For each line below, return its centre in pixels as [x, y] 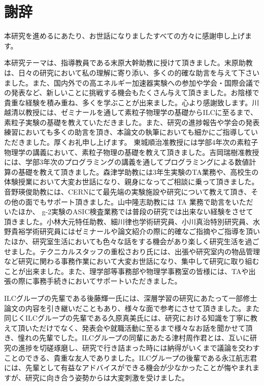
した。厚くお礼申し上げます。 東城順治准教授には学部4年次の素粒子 [145, 142]
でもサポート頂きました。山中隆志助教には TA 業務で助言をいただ [143, 201]
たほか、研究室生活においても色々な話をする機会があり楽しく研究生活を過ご [132, 241]
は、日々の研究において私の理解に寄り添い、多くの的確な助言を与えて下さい [132, 72]
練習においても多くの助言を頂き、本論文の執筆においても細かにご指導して [128, 132]
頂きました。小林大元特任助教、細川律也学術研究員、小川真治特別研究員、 [128, 221]
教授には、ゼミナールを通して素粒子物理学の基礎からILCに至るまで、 [141, 112]
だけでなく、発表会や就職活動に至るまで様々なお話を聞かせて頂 [146, 327]
